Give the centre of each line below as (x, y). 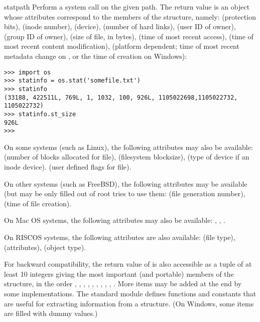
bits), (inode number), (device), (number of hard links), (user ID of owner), (120, 26)
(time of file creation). (38, 203)
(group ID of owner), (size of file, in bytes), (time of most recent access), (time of (129, 36)
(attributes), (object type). (45, 247)
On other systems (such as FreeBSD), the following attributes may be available (126, 183)
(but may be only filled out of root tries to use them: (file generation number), (125, 193)
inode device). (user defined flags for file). (68, 167)
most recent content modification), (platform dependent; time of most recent (122, 46)
